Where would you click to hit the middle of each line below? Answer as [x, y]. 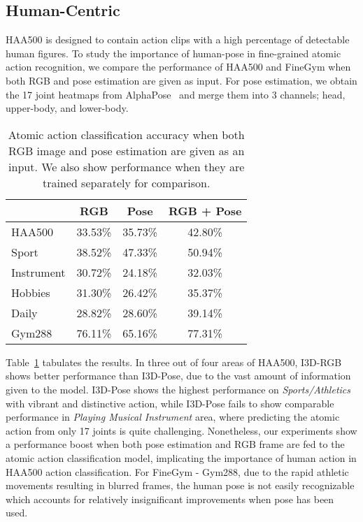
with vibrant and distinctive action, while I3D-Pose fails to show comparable [170, 403]
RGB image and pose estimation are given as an [127, 150]
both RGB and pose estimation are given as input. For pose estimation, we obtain [181, 80]
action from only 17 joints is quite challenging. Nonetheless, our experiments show [181, 430]
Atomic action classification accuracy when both [126, 134]
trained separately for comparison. [126, 182]
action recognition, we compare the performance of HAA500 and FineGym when [178, 67]
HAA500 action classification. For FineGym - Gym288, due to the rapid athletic [177, 471]
